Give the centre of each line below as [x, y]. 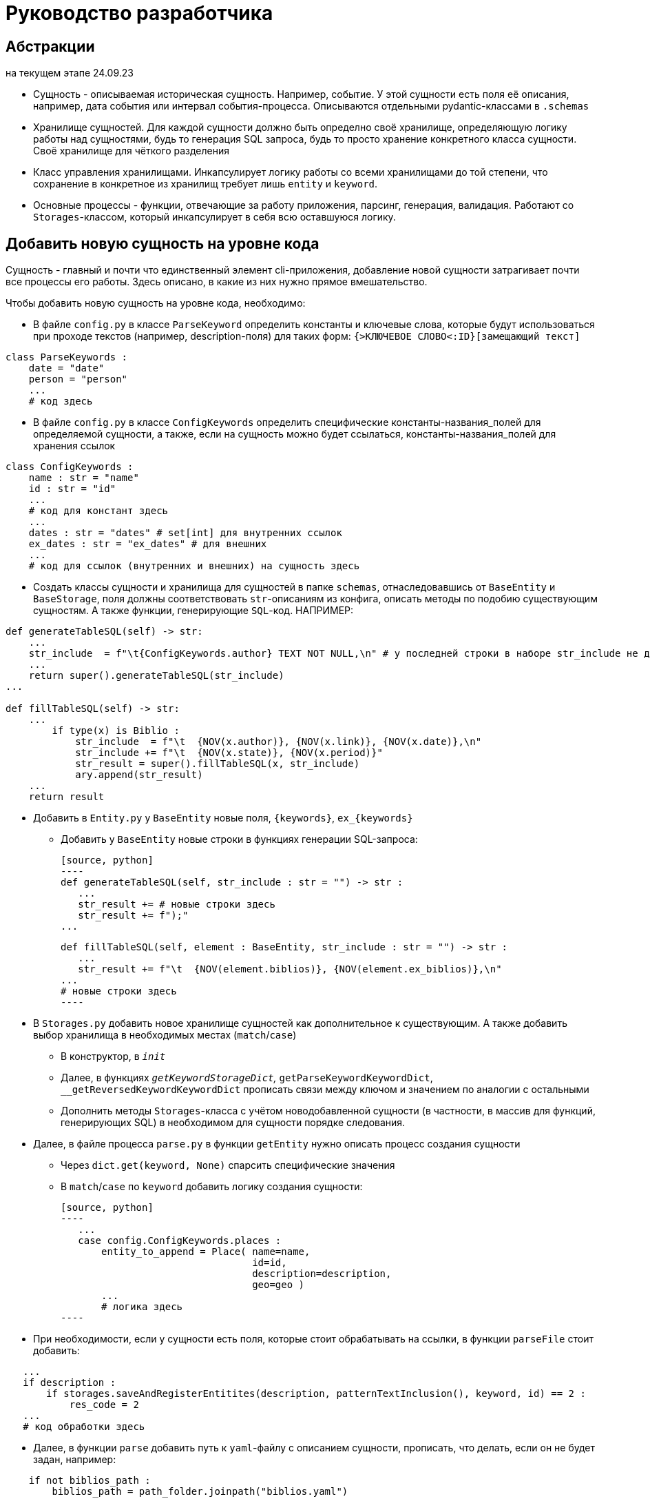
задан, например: [75, 1460]
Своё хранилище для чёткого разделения [132, 151]
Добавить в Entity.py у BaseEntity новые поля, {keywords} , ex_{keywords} [223, 818]
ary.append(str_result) [139, 775]
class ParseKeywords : [67, 357]
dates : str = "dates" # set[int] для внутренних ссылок [185, 533]
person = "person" [78, 379]
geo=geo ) [279, 1285]
